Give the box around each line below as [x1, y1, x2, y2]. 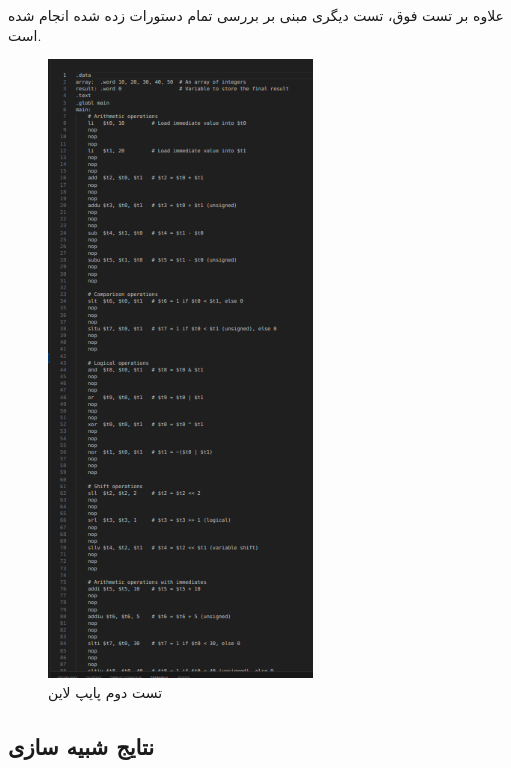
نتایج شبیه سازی [8, 730, 155, 761]
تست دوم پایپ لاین [48, 681, 163, 702]
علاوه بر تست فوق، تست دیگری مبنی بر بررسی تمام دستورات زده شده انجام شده [8, 5, 504, 25]
